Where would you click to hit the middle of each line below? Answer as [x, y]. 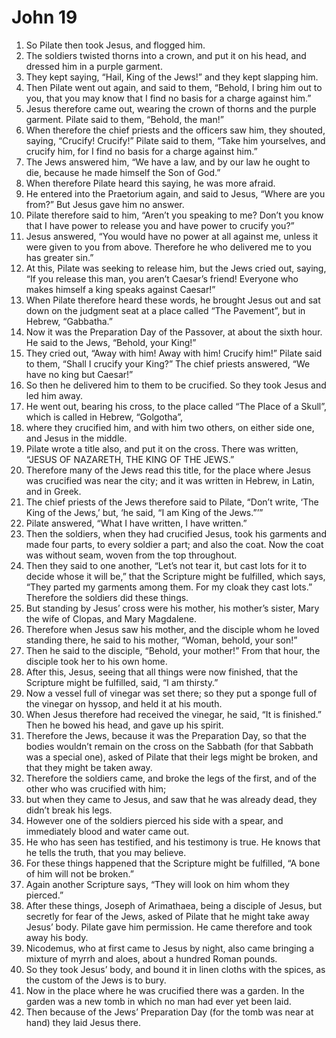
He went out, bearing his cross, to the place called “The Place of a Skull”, [176, 406]
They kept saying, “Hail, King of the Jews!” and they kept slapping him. [172, 77]
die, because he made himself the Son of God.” [123, 172]
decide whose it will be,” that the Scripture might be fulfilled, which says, [175, 576]
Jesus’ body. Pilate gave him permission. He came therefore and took [169, 927]
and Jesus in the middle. [76, 438]
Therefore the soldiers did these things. [107, 597]
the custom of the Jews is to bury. [96, 980]
